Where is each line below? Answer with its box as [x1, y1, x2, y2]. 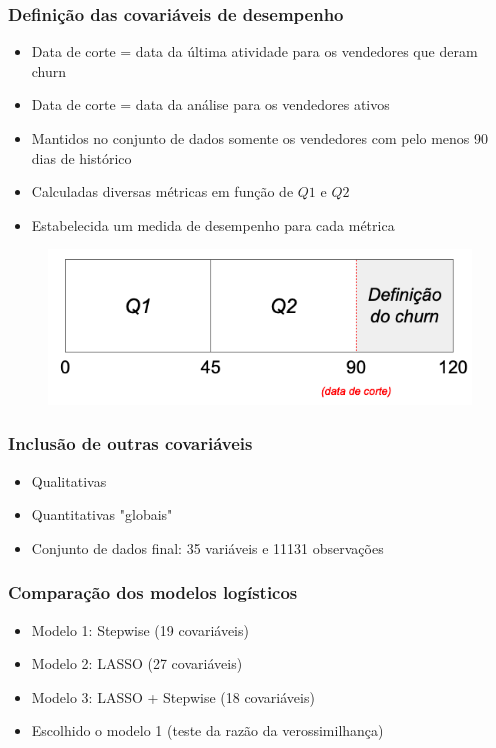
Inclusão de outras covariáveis [8, 431, 253, 456]
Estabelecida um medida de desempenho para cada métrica [31, 214, 395, 235]
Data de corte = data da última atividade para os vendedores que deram [31, 41, 478, 62]
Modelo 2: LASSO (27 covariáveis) [31, 653, 243, 674]
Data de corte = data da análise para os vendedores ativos [31, 94, 390, 115]
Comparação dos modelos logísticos [8, 580, 298, 605]
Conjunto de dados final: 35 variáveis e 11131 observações [31, 537, 384, 558]
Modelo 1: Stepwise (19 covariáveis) [31, 619, 249, 640]
